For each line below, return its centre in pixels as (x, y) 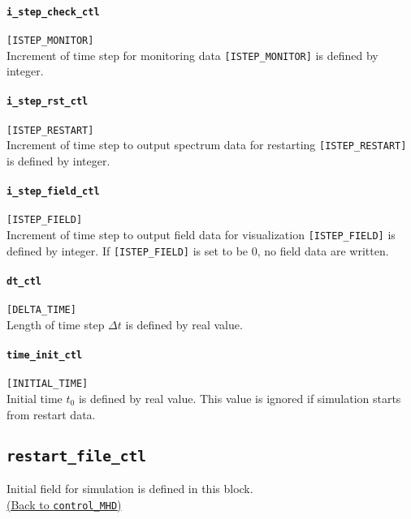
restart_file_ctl (76, 456)
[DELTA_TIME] (41, 310)
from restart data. (51, 414)
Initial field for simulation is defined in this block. (130, 488)
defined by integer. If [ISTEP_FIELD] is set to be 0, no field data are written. (198, 250)
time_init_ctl (45, 356)
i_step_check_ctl (53, 12)
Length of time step (56, 324)
